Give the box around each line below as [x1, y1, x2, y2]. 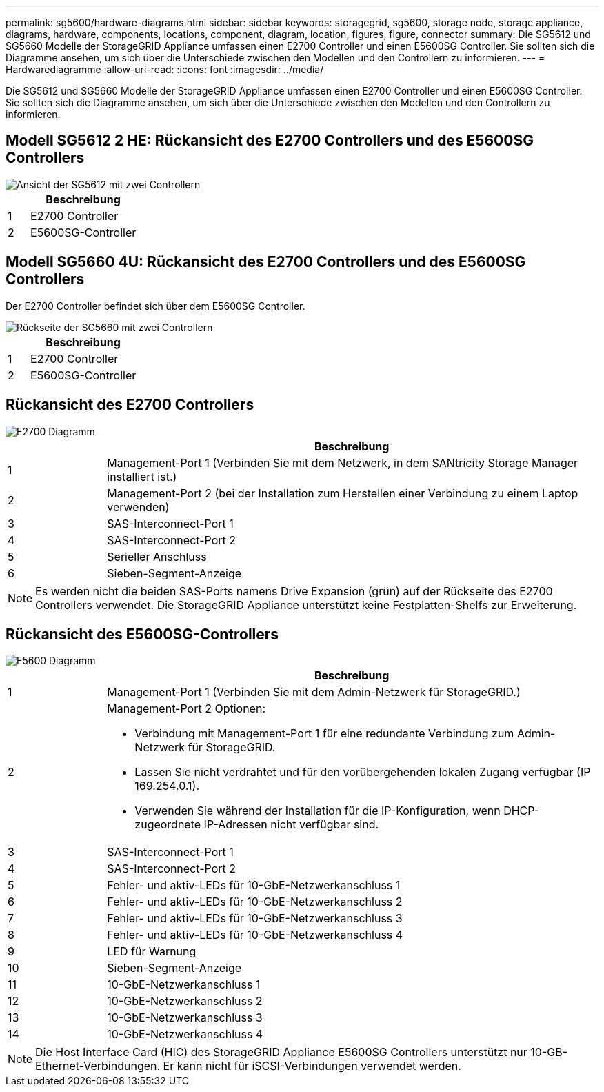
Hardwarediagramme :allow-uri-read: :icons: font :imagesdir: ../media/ [6, 63, 324, 75]
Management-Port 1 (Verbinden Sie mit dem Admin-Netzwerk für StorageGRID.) [107, 685, 521, 699]
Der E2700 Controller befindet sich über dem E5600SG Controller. [6, 299, 305, 312]
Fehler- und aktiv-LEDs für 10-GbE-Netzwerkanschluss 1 [107, 878, 401, 893]
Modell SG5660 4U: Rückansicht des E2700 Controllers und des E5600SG [6, 253, 526, 271]
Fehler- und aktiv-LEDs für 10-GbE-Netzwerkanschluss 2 [107, 895, 403, 909]
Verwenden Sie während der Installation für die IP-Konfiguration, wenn [134, 804, 501, 818]
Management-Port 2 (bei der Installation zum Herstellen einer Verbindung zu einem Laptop [107, 486, 578, 500]
